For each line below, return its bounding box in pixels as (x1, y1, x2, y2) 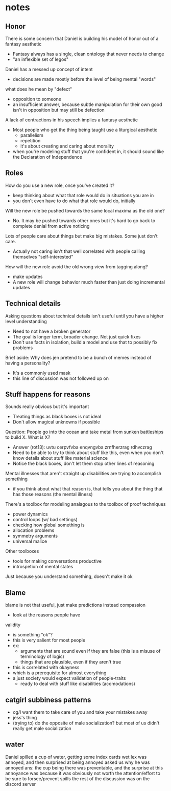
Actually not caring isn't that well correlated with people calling (12, 248, 145, 254)
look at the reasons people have (12, 612, 81, 618)
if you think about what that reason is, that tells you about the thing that (12, 486, 163, 492)
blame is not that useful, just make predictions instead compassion (5, 602, 146, 608)
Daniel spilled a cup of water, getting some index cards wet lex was (5, 754, 147, 760)
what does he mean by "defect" (5, 86, 72, 92)
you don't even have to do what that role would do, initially (12, 198, 136, 204)
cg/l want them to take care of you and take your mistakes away (12, 709, 148, 715)
